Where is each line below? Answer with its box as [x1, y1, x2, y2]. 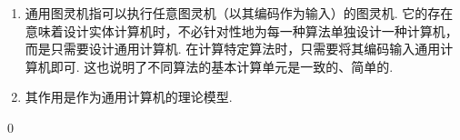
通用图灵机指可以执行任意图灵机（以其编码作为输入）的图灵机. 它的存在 [25, 4, 454, 22]
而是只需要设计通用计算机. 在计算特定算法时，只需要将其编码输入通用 [25, 39, 441, 58]
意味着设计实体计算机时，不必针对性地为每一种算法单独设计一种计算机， [25, 21, 458, 40]
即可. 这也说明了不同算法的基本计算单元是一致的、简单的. [50, 56, 394, 75]
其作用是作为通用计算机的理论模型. [25, 87, 233, 106]
